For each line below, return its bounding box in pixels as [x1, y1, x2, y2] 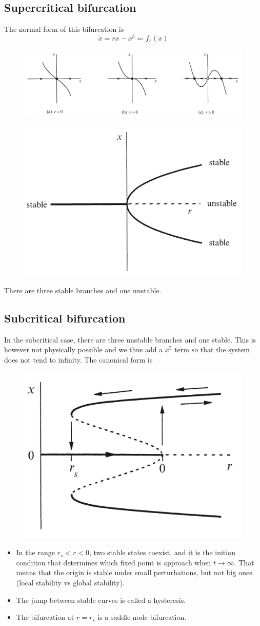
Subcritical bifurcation [4, 310, 126, 326]
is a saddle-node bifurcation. [97, 612, 187, 622]
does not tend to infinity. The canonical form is [4, 354, 153, 365]
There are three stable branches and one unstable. [4, 284, 162, 295]
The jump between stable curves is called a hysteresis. [16, 594, 186, 605]
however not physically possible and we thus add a [4, 344, 163, 355]
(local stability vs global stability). [16, 577, 125, 587]
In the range [16, 547, 55, 558]
